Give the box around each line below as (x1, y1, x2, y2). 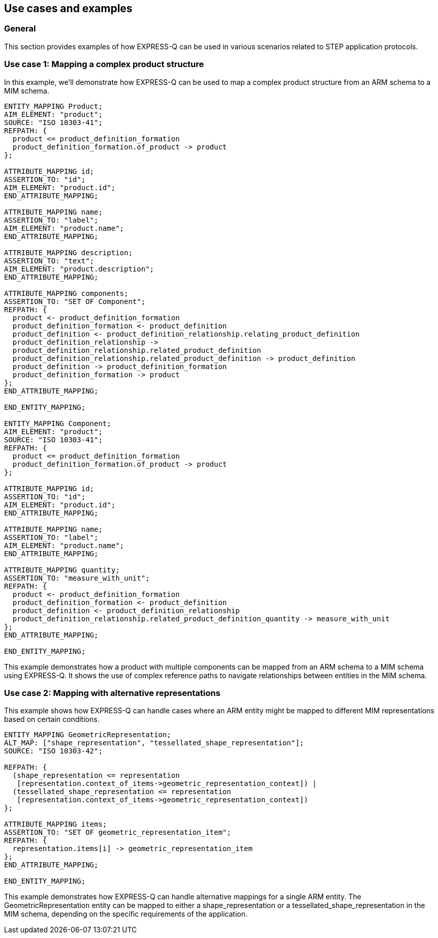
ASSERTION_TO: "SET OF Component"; (4, 297, 146, 306)
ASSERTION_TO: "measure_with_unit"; (4, 573, 150, 582)
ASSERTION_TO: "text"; (4, 256, 95, 265)
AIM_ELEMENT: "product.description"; (4, 264, 154, 273)
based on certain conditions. (4, 715, 100, 724)
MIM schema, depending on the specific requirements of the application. (4, 910, 248, 919)
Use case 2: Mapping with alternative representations (4, 687, 221, 698)
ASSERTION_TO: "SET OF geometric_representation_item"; (4, 828, 231, 837)
